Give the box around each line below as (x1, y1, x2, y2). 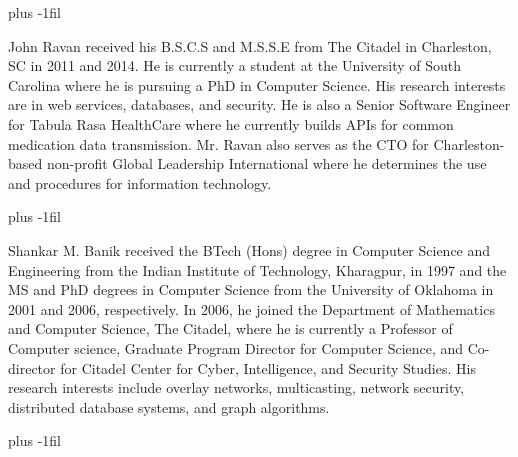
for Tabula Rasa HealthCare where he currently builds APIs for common (8, 113, 454, 134)
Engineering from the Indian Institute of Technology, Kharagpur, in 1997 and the (8, 259, 507, 280)
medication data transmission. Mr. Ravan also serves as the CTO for (8, 133, 429, 154)
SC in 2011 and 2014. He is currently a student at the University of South (8, 55, 462, 76)
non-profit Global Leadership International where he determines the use (46, 153, 487, 174)
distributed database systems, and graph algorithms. (8, 396, 330, 417)
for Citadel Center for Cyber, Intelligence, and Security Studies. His (60, 357, 476, 378)
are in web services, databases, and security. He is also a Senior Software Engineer (8, 94, 511, 115)
